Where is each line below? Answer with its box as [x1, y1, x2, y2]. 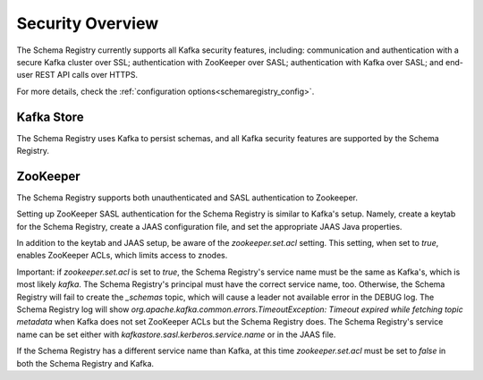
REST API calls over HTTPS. [35, 70, 139, 80]
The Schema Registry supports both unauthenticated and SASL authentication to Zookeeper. [16, 192, 358, 203]
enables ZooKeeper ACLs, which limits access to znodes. [16, 250, 228, 261]
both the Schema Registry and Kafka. [16, 358, 155, 368]
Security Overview [16, 13, 159, 33]
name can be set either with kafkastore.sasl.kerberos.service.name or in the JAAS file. [16, 329, 336, 340]
